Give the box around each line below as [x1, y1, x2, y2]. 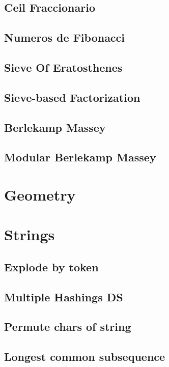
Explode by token [4, 259, 99, 274]
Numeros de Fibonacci [4, 30, 125, 45]
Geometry [4, 184, 76, 205]
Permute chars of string [4, 319, 131, 334]
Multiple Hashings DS [4, 289, 123, 304]
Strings [4, 224, 55, 245]
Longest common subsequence [4, 349, 165, 364]
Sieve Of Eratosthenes [4, 59, 123, 75]
